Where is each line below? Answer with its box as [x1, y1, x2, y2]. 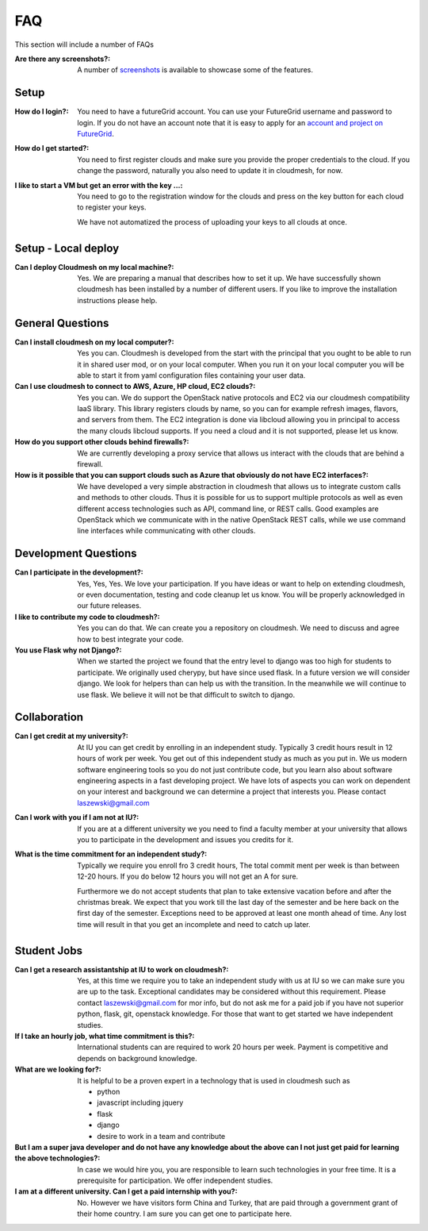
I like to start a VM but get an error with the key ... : [14, 180, 183, 190]
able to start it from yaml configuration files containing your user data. [77, 370, 306, 380]
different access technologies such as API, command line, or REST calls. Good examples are [77, 504, 380, 514]
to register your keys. [77, 202, 147, 212]
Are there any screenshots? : [14, 54, 111, 63]
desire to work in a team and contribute [97, 1131, 226, 1141]
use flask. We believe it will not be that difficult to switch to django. [77, 690, 296, 699]
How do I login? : [14, 107, 69, 117]
